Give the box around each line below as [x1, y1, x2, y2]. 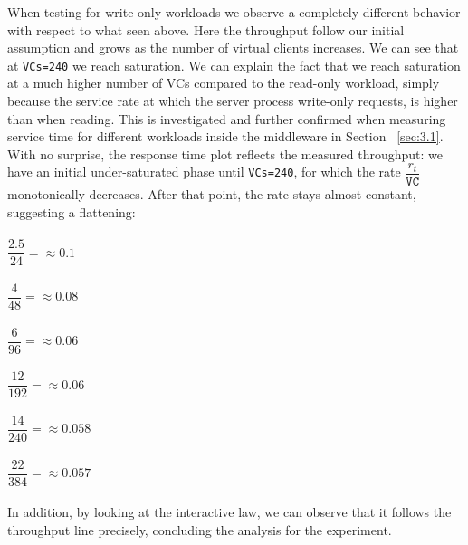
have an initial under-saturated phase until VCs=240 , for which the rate [7, 162, 401, 181]
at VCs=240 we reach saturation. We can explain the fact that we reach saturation [7, 55, 461, 74]
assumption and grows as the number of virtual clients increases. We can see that [7, 38, 459, 57]
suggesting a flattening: [7, 203, 136, 222]
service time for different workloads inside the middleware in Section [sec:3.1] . [7, 127, 444, 146]
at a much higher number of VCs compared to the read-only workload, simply [7, 73, 440, 92]
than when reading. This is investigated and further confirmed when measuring [7, 109, 446, 128]
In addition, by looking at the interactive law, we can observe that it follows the [7, 502, 452, 521]
